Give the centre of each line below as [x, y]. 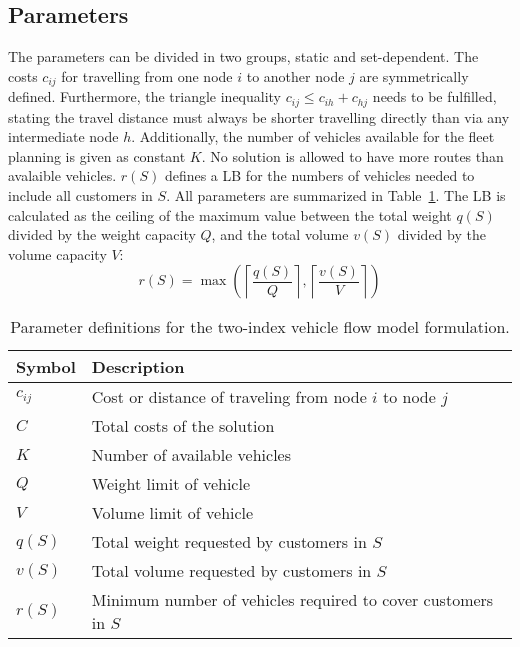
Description [138, 367]
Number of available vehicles [191, 455]
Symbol [46, 367]
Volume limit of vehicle [172, 513]
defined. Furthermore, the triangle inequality [145, 96]
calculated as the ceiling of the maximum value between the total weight [230, 214]
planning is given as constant [97, 155]
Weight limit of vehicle [171, 484]
